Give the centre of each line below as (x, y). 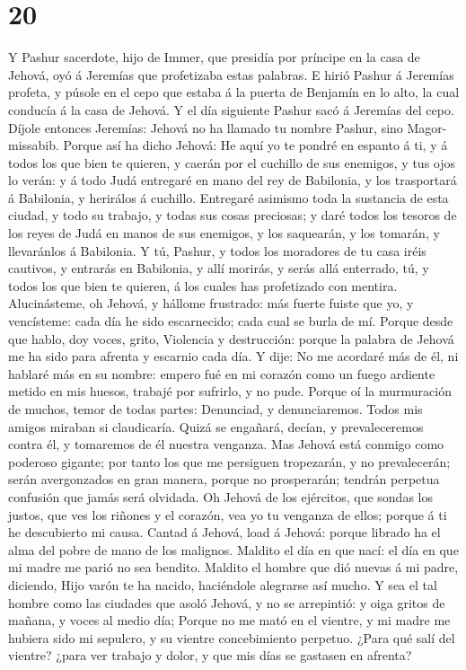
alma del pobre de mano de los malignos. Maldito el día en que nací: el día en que (233, 549)
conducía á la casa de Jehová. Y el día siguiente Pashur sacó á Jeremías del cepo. (231, 109)
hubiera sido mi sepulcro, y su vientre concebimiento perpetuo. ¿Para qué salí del (232, 637)
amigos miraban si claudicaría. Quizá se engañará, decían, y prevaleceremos (216, 426)
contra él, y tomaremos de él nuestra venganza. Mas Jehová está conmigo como (226, 444)
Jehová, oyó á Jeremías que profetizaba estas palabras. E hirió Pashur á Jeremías (231, 74)
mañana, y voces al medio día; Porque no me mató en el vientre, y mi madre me (229, 620)
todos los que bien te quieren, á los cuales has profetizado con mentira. (203, 285)
